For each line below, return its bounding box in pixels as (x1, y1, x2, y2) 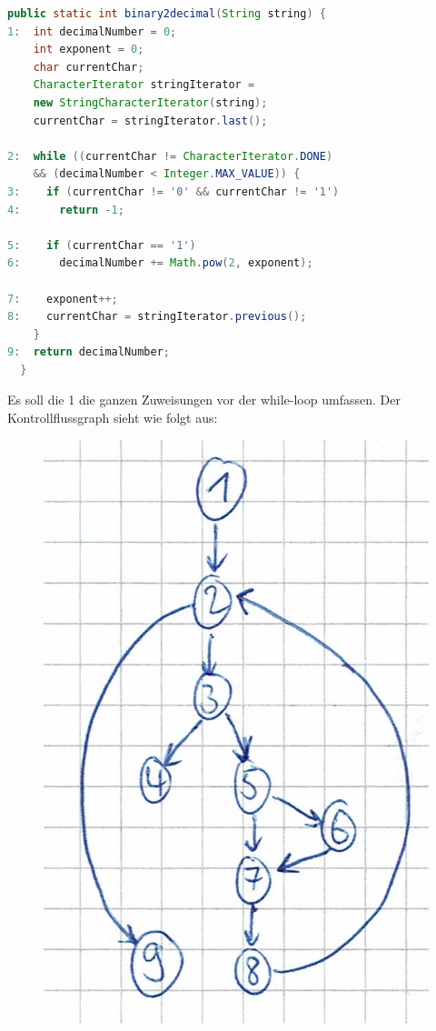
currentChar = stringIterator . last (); (33, 114, 268, 127)
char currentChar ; (33, 60, 144, 74)
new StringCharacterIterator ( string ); (33, 95, 268, 109)
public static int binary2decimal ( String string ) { (7, 7, 326, 20)
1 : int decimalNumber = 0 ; (7, 25, 177, 38)
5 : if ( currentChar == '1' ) (7, 238, 196, 252)
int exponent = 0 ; (33, 43, 144, 56)
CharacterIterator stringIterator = (33, 78, 255, 92)
